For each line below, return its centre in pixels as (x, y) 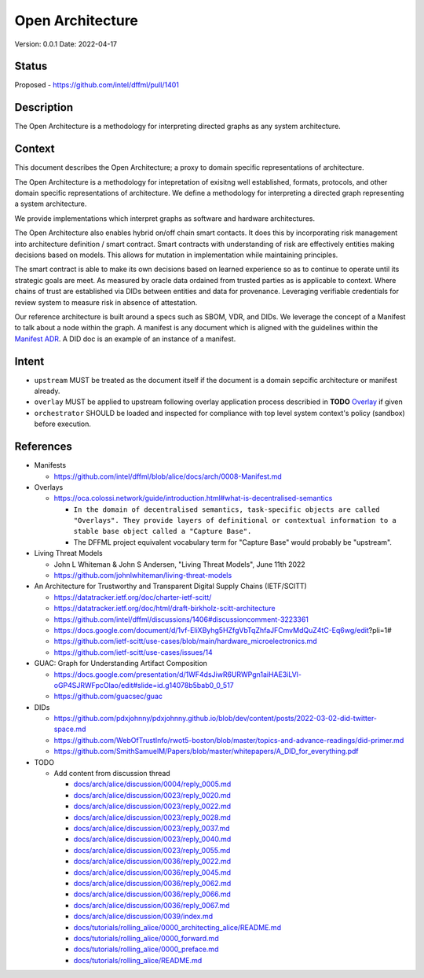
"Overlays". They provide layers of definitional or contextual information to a (235, 520)
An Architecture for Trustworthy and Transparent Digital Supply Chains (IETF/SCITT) (171, 586)
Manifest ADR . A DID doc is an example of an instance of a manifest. (125, 339)
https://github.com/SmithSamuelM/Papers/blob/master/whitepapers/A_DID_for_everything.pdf (206, 752)
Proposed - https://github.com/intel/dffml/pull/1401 (97, 85)
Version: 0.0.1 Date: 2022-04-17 (66, 44)
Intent (29, 361)
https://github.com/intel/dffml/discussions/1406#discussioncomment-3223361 (181, 619)
